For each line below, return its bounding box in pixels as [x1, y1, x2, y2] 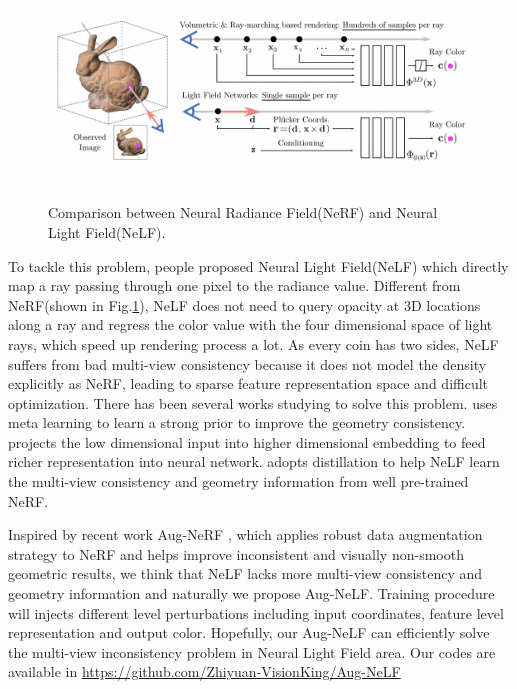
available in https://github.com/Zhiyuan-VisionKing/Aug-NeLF [8, 661, 401, 682]
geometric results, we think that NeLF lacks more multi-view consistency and [8, 563, 483, 584]
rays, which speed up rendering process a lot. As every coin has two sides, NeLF [8, 333, 499, 354]
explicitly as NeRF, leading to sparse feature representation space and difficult [8, 373, 489, 394]
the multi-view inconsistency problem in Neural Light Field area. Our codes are [8, 641, 496, 662]
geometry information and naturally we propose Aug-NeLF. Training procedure [8, 583, 495, 604]
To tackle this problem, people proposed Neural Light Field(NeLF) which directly [8, 255, 509, 276]
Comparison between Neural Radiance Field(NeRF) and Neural [48, 202, 438, 223]
